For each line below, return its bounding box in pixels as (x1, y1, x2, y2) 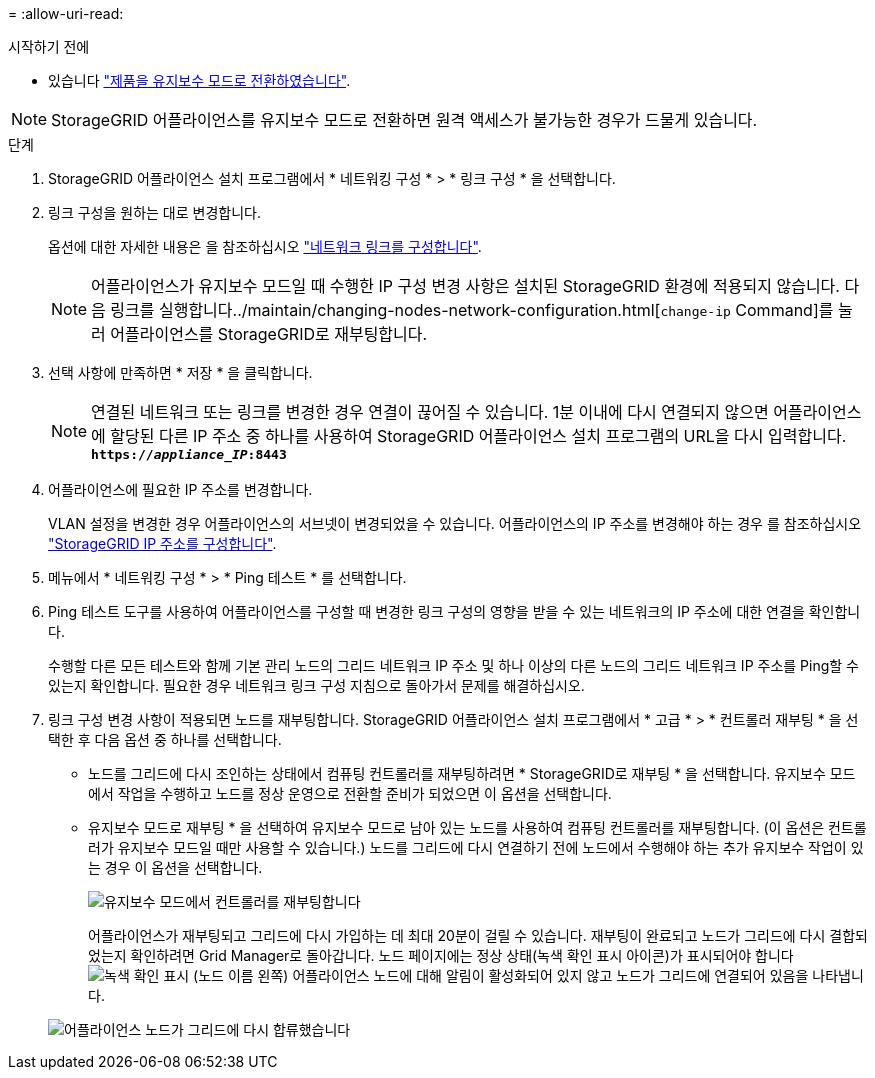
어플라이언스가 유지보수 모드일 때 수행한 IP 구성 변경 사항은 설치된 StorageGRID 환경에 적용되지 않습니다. (91, 276, 840, 296)
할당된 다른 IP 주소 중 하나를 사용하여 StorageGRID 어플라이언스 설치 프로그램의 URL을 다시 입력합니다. (110, 426, 847, 446)
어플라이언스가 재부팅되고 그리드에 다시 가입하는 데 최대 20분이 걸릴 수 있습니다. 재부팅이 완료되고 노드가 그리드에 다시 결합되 (88, 927, 868, 944)
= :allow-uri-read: (8, 5, 124, 22)
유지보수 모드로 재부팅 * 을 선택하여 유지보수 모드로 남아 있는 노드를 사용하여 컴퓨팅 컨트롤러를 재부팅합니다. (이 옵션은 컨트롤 (88, 819, 867, 836)
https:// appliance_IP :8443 (91, 447, 287, 462)
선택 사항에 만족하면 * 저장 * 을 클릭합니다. (48, 364, 313, 381)
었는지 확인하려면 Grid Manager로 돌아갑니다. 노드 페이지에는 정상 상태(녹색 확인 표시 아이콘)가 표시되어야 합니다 (88, 947, 794, 964)
